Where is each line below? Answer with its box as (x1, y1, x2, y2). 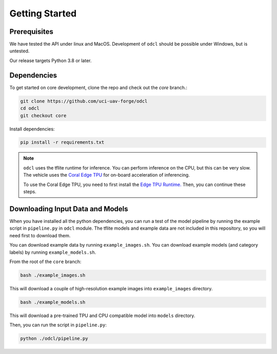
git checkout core (20, 113, 67, 118)
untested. (9, 48, 30, 54)
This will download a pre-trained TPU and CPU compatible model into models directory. (9, 312, 195, 319)
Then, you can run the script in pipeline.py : (9, 322, 107, 328)
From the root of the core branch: (9, 258, 82, 265)
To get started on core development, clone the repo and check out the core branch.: (9, 84, 187, 90)
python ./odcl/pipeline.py (20, 336, 88, 342)
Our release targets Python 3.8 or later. (9, 57, 92, 64)
